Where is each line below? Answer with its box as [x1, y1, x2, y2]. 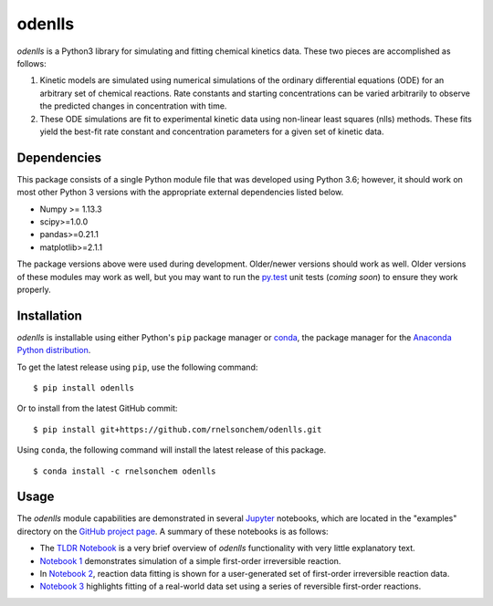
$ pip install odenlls [33, 383, 135, 392]
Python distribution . [16, 345, 91, 356]
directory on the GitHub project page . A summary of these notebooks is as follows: [16, 526, 329, 537]
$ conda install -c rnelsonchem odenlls [33, 465, 216, 476]
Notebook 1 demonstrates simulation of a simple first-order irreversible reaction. [39, 555, 341, 566]
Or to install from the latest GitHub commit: [16, 402, 178, 414]
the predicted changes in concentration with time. [39, 100, 227, 111]
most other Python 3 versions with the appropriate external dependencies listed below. [16, 187, 344, 198]
